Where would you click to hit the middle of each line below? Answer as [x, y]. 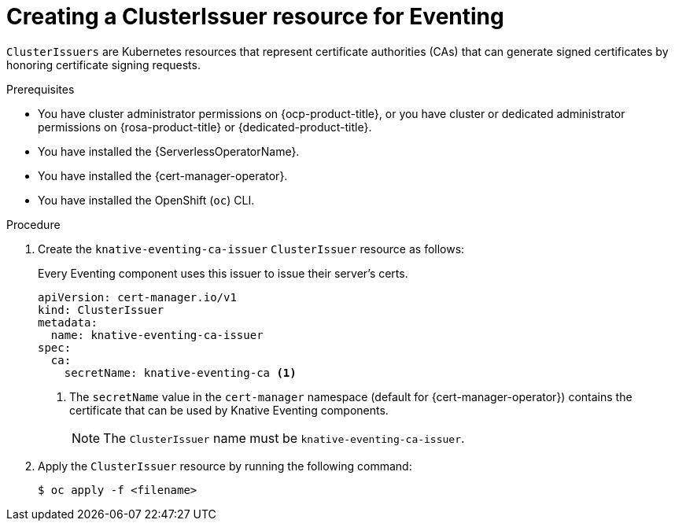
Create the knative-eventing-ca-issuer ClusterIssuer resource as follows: [251, 249]
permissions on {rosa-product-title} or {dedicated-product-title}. [205, 127]
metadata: [68, 322]
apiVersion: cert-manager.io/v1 [137, 297]
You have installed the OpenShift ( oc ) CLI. [146, 200]
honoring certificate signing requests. [103, 64]
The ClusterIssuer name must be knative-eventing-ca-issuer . [284, 438]
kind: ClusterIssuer [101, 310]
